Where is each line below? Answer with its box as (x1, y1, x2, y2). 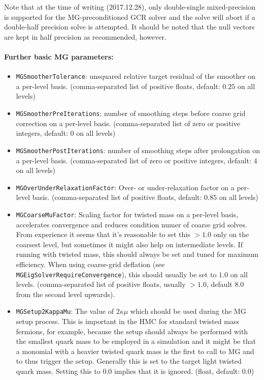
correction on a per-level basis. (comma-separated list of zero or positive (16, 118, 240, 128)
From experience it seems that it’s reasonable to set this (16, 229, 190, 240)
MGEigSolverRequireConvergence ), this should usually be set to (16, 269, 217, 279)
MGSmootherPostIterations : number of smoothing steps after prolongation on (16, 144, 260, 155)
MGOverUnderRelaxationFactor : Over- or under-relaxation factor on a (16, 182, 235, 192)
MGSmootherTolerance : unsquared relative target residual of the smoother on (16, 71, 256, 81)
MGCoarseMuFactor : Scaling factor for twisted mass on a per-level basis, (16, 209, 238, 219)
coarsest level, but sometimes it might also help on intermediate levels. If (16, 239, 243, 249)
